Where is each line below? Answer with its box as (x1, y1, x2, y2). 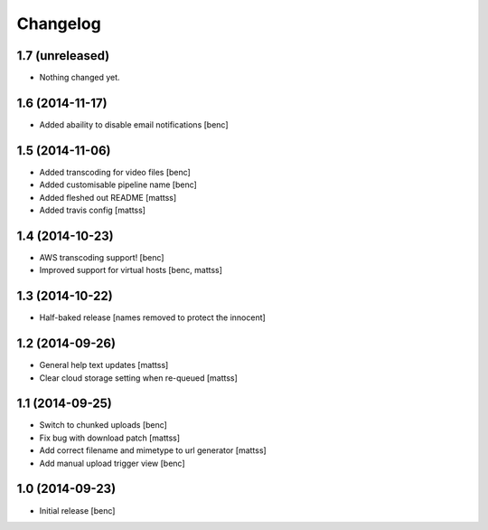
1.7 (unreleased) (16, 48, 110, 63)
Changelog (16, 14, 101, 33)
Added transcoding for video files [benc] (39, 166, 192, 177)
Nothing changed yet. (39, 72, 121, 83)
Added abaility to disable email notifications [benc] (39, 118, 230, 130)
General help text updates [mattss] (39, 360, 169, 371)
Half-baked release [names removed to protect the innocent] (39, 312, 266, 323)
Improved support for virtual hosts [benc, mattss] (39, 265, 223, 276)
